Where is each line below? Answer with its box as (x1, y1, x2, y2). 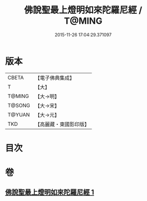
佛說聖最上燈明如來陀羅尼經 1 (5, 188, 95, 197)
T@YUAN (7, 111, 30, 118)
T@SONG (7, 102, 31, 109)
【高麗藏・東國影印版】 (35, 121, 90, 128)
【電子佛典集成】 (35, 74, 75, 81)
